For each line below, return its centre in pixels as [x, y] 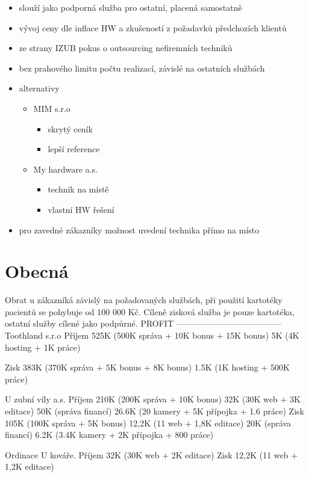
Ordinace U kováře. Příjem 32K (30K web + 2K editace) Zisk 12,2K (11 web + [151, 454]
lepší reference [74, 149]
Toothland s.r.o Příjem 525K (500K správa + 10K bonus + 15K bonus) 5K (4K [152, 335]
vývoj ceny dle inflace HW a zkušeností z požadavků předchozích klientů [153, 27]
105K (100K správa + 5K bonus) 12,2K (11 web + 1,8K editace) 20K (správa [148, 423]
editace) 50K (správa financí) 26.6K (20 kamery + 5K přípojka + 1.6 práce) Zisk [154, 411]
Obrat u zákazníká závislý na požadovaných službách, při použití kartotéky [144, 300]
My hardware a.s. [65, 169]
